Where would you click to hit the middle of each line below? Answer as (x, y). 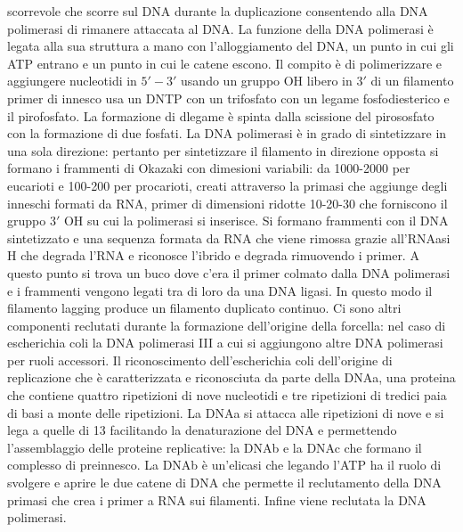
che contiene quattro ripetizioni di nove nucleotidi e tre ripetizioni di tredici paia (227, 395)
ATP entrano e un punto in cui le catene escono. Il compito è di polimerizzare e (225, 63)
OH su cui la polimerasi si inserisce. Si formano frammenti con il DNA (256, 221)
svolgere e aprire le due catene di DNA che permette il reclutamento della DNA (224, 483)
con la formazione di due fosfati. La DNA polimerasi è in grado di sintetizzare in (227, 133)
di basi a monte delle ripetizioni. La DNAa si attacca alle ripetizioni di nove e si (226, 412)
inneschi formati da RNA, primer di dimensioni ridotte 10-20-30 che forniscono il (227, 203)
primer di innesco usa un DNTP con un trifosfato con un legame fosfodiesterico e (228, 98)
